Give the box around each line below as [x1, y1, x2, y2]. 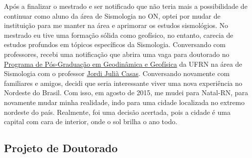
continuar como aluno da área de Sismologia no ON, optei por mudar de [4, 10, 221, 21]
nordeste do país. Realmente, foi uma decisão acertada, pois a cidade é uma [4, 106, 230, 117]
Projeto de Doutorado [4, 140, 118, 156]
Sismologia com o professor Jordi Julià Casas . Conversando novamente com [4, 68, 230, 79]
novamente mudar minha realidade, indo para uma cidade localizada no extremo [4, 97, 245, 107]
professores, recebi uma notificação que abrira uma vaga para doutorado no [4, 49, 229, 59]
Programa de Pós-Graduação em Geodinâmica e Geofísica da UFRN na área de [4, 58, 242, 69]
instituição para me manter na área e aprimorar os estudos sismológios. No [4, 20, 229, 30]
